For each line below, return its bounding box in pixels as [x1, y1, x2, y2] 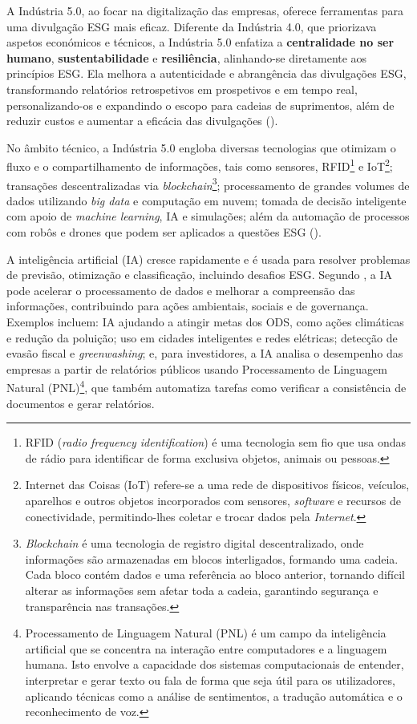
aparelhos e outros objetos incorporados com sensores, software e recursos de [25, 492, 401, 508]
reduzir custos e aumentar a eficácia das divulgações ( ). [6, 112, 278, 129]
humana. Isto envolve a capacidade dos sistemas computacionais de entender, [25, 656, 404, 673]
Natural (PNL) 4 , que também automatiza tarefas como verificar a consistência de [6, 377, 407, 396]
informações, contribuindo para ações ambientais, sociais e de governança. [6, 297, 369, 314]
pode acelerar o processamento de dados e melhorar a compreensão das [6, 281, 355, 298]
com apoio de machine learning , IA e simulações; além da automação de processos [6, 208, 410, 224]
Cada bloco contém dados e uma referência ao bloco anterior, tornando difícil [25, 566, 405, 583]
